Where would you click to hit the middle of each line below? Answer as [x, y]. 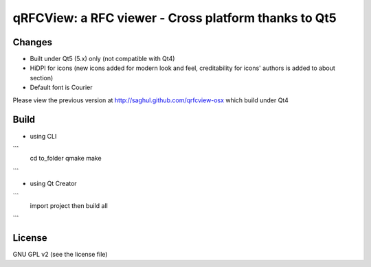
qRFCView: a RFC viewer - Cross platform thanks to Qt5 [175, 18]
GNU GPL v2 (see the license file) [60, 255]
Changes [33, 42]
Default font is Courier [61, 88]
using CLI [43, 136]
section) [42, 78]
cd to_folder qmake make [66, 159]
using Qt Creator [53, 184]
